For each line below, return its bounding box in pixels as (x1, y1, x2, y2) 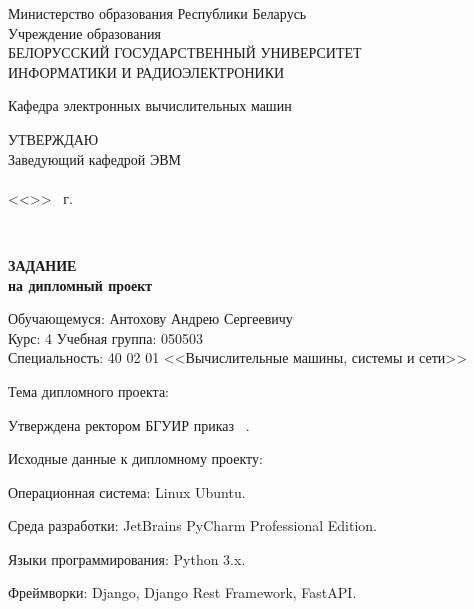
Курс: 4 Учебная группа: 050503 (8, 327, 204, 348)
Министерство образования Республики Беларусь (8, 3, 307, 23)
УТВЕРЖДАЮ (8, 128, 99, 149)
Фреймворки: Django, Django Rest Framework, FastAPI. (8, 582, 357, 603)
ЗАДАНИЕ (8, 254, 77, 275)
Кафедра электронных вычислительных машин (8, 95, 292, 116)
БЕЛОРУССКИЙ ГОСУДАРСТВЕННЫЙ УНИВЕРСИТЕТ (8, 42, 362, 63)
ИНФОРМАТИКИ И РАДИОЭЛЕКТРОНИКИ (8, 61, 285, 82)
